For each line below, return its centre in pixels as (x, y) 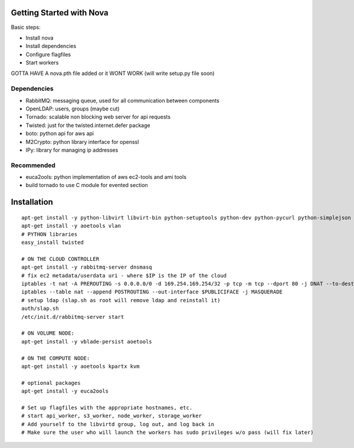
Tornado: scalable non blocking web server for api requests (98, 117)
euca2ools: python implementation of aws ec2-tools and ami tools (106, 177)
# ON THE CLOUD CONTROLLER (60, 259)
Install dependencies (51, 46)
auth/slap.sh (40, 309)
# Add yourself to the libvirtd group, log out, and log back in (118, 424)
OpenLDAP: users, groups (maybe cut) (73, 109)
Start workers (42, 63)
